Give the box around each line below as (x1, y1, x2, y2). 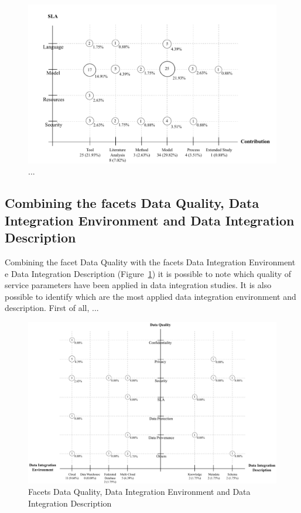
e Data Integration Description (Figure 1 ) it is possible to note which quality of (5, 267, 292, 279)
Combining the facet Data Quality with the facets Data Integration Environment (5, 255, 296, 268)
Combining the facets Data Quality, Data (5, 194, 259, 212)
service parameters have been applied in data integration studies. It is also (5, 279, 272, 291)
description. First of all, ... (5, 302, 99, 314)
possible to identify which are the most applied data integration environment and (5, 290, 296, 302)
